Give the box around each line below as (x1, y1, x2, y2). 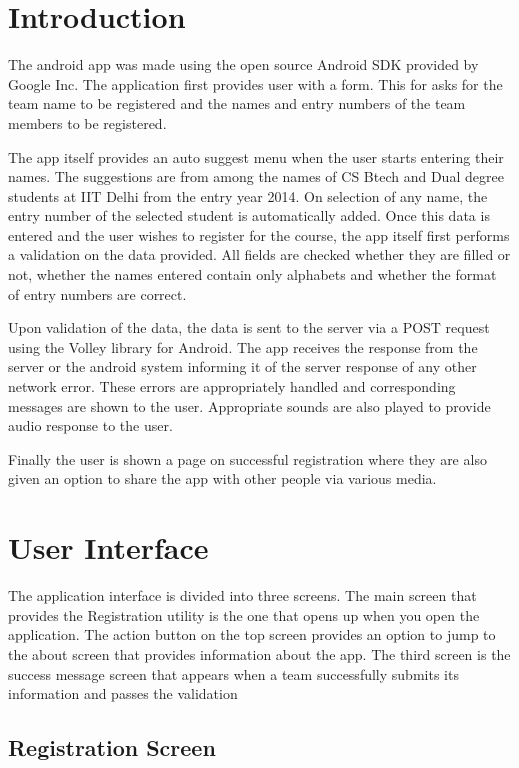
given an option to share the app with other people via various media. (8, 468, 437, 489)
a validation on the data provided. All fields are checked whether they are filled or (8, 244, 511, 265)
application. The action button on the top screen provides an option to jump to (8, 624, 496, 645)
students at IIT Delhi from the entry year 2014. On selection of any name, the (8, 185, 488, 206)
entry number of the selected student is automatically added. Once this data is (8, 205, 490, 226)
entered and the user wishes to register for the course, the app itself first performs (8, 224, 510, 245)
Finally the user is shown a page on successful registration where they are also (8, 448, 487, 469)
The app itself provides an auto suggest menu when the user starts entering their (8, 146, 504, 167)
